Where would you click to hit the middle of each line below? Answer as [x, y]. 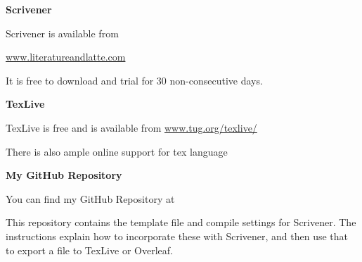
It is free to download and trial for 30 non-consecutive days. [134, 80]
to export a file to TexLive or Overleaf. [89, 250]
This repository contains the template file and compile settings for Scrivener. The [181, 222]
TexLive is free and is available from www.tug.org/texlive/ [131, 127]
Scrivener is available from [62, 33]
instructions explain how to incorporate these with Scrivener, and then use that [177, 236]
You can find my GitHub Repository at [90, 198]
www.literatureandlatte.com [66, 57]
